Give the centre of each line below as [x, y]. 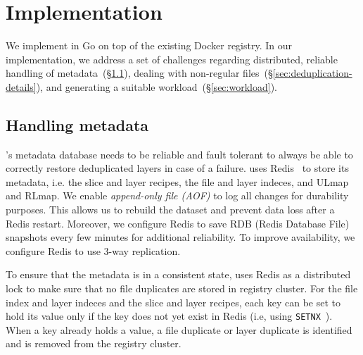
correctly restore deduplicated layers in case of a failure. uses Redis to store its [177, 168]
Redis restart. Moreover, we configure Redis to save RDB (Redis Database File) [178, 223]
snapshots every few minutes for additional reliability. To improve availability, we [180, 237]
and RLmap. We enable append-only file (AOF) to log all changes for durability [177, 195]
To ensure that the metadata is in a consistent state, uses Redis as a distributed [178, 274]
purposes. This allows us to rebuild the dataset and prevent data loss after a [170, 210]
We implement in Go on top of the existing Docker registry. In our [149, 45]
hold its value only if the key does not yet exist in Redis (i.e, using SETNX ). [169, 316]
